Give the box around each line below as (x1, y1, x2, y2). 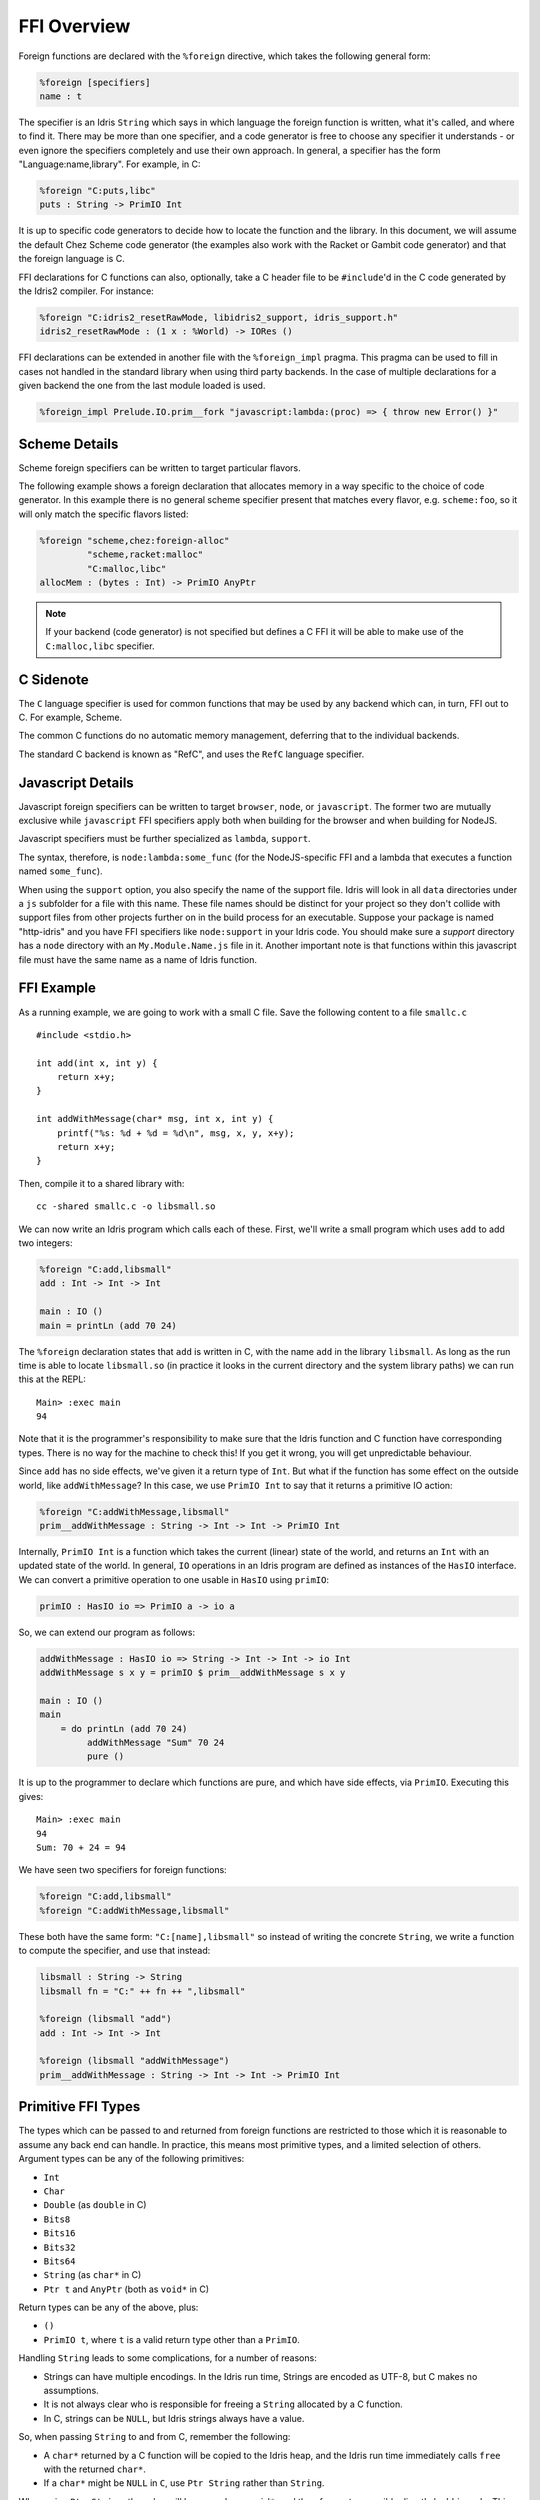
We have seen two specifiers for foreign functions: (18, 1864, 227, 1876)
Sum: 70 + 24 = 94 (36, 1842, 127, 1854)
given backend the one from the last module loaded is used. (18, 380, 266, 392)
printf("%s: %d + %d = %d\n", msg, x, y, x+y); (56, 1127, 295, 1139)
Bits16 (43, 2228, 76, 2239)
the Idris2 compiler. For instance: (18, 285, 154, 297)
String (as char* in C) (43, 2269, 142, 2281)
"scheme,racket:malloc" (86, 549, 204, 560)
